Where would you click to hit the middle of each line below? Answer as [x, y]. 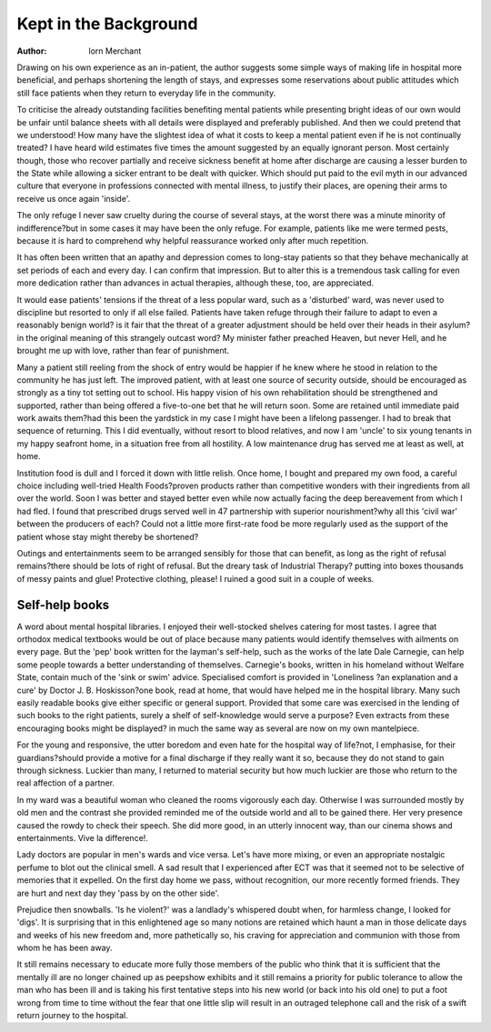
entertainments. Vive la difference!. [83, 837]
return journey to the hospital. [72, 1016]
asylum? [455, 325]
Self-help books [63, 605]
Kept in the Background [107, 24]
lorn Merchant [115, 51]
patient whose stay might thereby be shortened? [108, 536]
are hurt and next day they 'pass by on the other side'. [118, 893]
